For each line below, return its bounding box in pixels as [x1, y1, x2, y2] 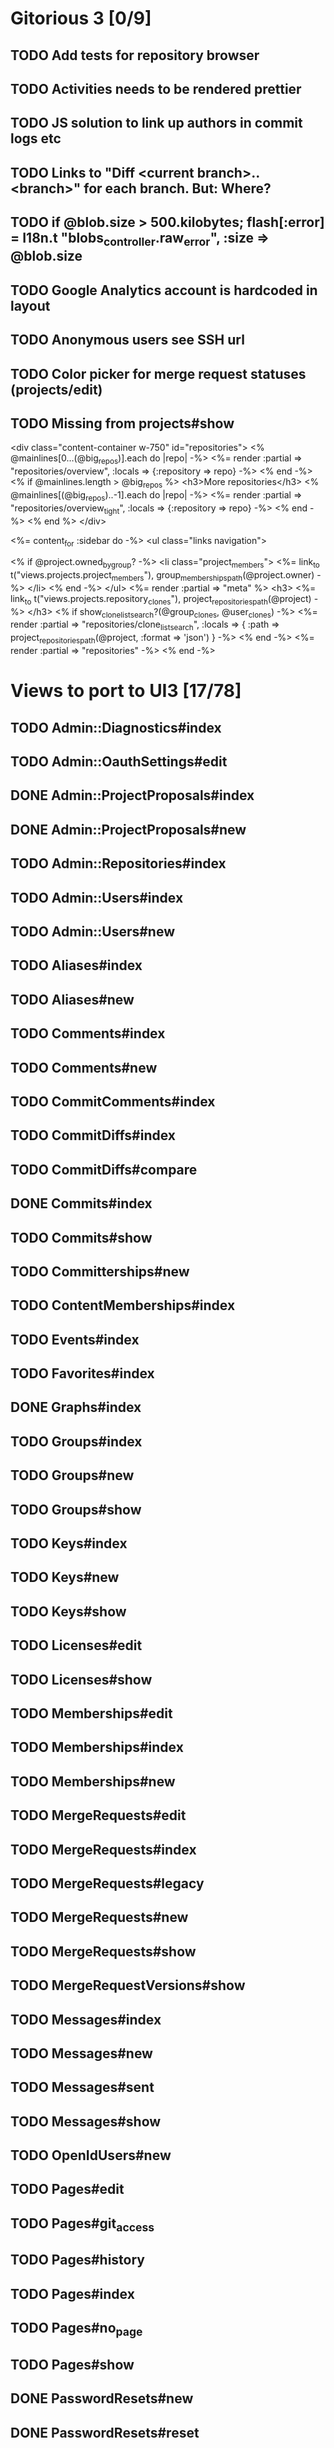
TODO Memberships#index [10, 1739, 184, 1756]
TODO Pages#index [10, 2285, 135, 2302]
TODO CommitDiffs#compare [10, 1161, 198, 1178]
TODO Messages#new [10, 2045, 153, 2062]
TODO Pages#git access [10, 2215, 155, 2235]
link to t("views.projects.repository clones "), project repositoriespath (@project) [10, 592, 312, 607]
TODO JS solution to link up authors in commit [10, 115, 303, 132]
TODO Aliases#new [10, 991, 135, 1008]
